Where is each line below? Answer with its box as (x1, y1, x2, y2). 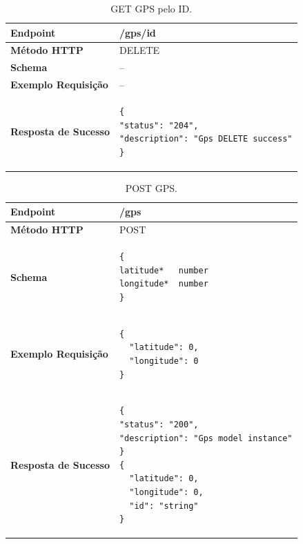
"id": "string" (129, 501, 199, 511)
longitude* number (119, 279, 208, 289)
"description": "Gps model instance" (119, 433, 293, 443)
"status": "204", (119, 120, 199, 130)
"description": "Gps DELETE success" (119, 134, 293, 144)
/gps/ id (119, 25, 156, 39)
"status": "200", (119, 419, 199, 429)
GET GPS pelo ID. (110, 1, 193, 15)
